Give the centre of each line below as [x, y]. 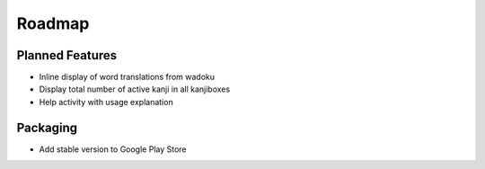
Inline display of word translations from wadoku [127, 77]
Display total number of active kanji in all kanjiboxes [135, 89]
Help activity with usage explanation [106, 102]
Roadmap [53, 23]
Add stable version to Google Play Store [113, 149]
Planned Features [67, 55]
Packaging [47, 127]
